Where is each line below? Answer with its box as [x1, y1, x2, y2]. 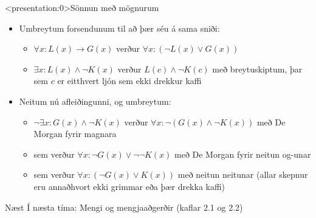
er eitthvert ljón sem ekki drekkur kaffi [57, 74, 202, 87]
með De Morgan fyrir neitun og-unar [174, 147, 311, 160]
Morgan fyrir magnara [33, 127, 117, 140]
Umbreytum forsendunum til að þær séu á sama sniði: [19, 21, 220, 34]
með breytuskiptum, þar [212, 62, 303, 75]
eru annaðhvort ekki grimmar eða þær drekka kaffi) [33, 180, 225, 192]
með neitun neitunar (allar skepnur [177, 168, 308, 181]
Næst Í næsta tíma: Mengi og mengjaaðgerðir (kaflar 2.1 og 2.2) [5, 200, 243, 213]
